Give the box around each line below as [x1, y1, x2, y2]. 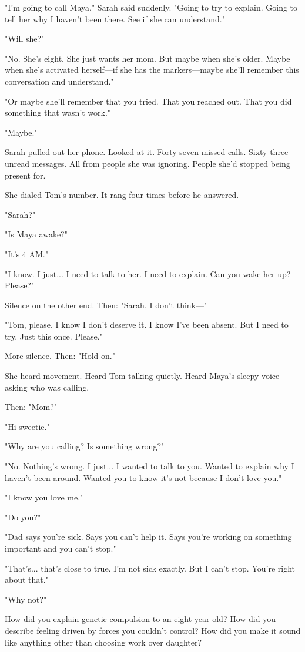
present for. [5, 169, 46, 181]
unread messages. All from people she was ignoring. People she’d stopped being [5, 157, 290, 169]
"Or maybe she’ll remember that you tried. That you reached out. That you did [5, 95, 292, 107]
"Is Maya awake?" [5, 228, 68, 240]
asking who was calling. [5, 381, 89, 393]
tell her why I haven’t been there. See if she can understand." [5, 12, 225, 25]
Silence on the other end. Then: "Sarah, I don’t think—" [5, 298, 207, 311]
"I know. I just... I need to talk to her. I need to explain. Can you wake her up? [5, 267, 291, 280]
